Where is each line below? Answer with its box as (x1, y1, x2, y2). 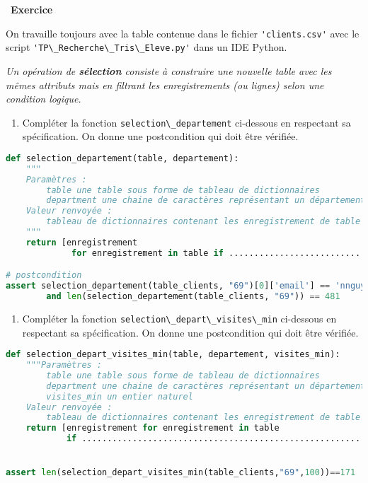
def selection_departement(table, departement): (6, 153, 239, 163)
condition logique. (6, 91, 81, 106)
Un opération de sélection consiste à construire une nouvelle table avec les (6, 63, 332, 78)
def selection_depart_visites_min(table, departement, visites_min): (6, 349, 340, 360)
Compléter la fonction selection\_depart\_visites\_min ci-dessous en (22, 310, 337, 325)
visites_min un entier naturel (46, 391, 193, 402)
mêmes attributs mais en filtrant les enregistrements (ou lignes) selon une (6, 77, 324, 92)
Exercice (11, 2, 53, 16)
